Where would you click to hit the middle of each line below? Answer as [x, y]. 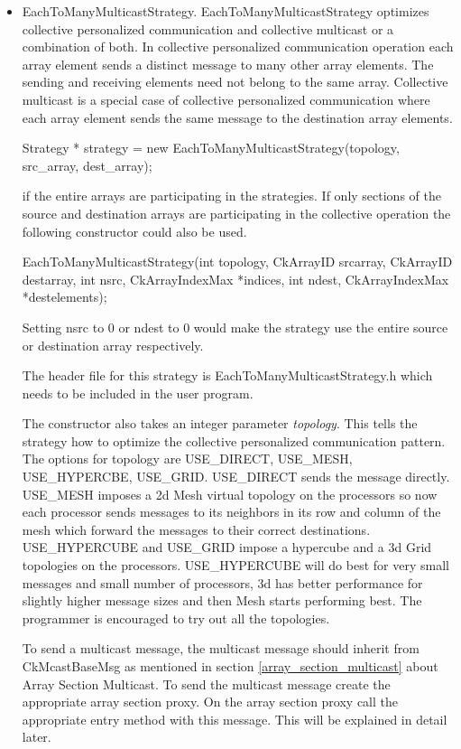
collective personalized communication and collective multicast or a [208, 28]
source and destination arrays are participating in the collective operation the [236, 213]
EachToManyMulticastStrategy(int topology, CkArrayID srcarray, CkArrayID [237, 262]
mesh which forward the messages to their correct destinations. [196, 529]
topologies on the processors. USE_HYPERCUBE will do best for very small [235, 565]
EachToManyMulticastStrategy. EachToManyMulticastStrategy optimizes [226, 11]
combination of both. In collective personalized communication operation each [238, 47]
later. [37, 737]
